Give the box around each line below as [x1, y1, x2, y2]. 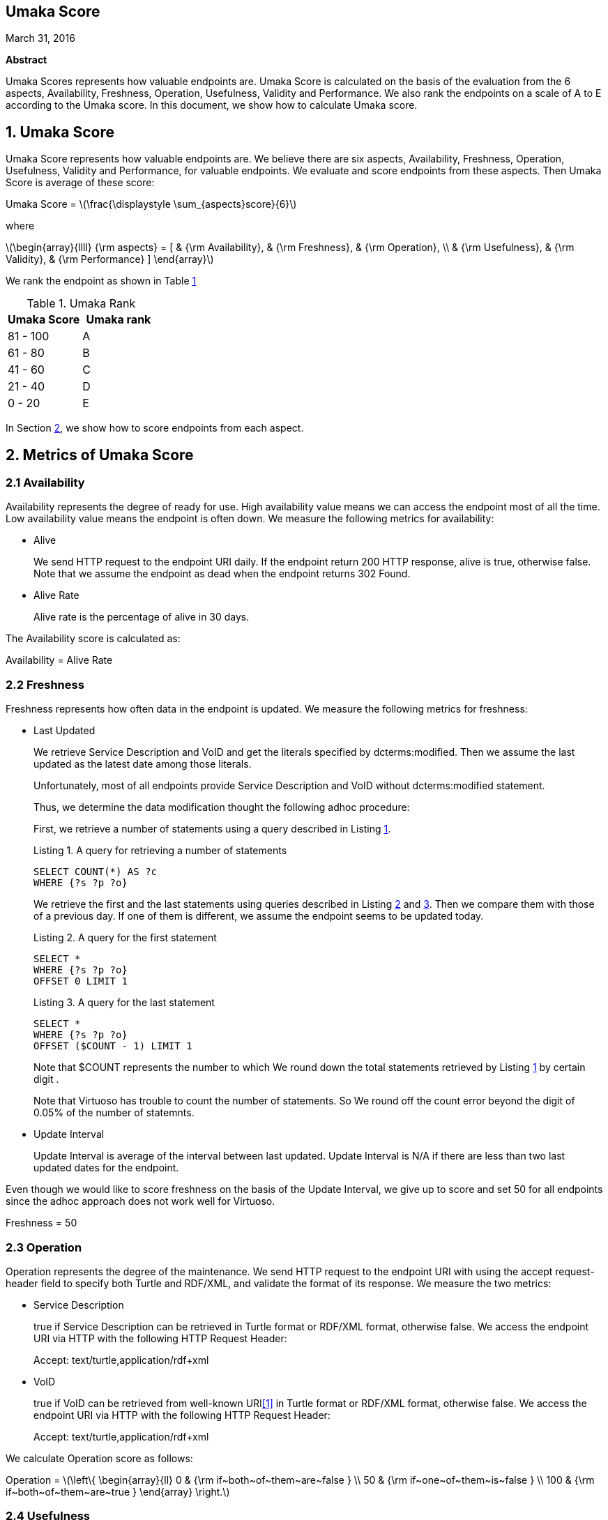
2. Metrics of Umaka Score [6, 446, 194, 464]
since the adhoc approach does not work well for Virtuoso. [6, 1195, 275, 1208]
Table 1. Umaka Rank [26, 296, 136, 311]
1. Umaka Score [6, 123, 115, 141]
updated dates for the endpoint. [33, 1162, 179, 1174]
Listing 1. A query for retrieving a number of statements [33, 844, 287, 857]
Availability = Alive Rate [6, 654, 113, 667]
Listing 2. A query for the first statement [33, 932, 217, 944]
